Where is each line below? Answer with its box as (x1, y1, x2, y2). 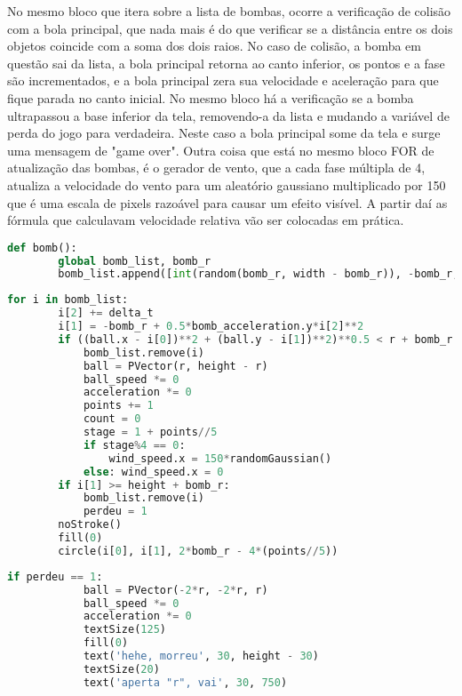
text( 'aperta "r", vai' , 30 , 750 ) (83, 676, 288, 689)
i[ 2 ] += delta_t (58, 307, 154, 320)
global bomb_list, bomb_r (58, 254, 211, 268)
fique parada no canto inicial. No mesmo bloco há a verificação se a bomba (7, 88, 414, 107)
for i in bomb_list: (7, 293, 129, 307)
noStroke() (58, 518, 122, 532)
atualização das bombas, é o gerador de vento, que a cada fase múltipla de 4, (7, 158, 426, 177)
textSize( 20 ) (83, 662, 160, 676)
